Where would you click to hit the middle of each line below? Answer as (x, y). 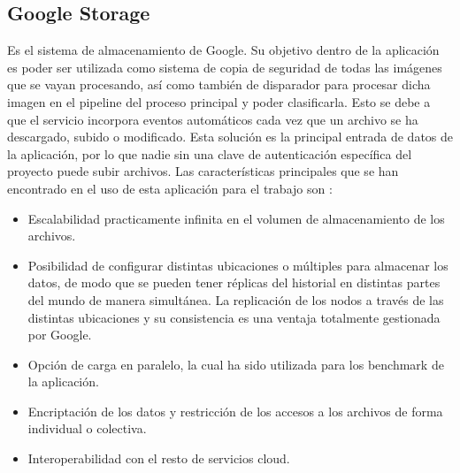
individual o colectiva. (87, 428)
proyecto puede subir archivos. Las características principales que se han (203, 171)
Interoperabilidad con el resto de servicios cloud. (159, 458)
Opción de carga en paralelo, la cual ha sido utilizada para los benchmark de (236, 364)
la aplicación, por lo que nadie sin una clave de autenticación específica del (210, 153)
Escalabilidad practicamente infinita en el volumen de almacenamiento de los (236, 218)
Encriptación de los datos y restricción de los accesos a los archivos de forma (235, 411)
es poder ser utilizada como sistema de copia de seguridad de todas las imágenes (225, 67)
